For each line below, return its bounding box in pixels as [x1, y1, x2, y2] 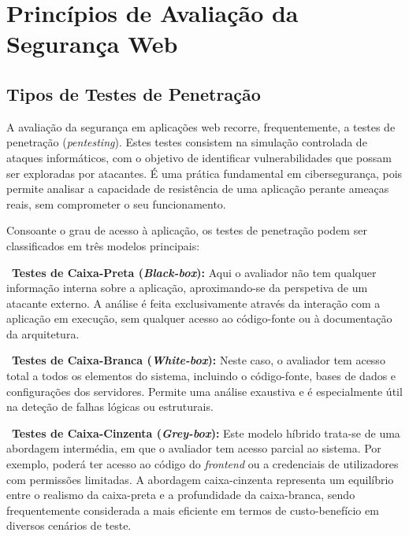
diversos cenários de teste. [6, 517, 132, 534]
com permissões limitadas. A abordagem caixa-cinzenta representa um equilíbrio [6, 471, 394, 487]
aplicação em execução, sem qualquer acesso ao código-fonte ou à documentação [6, 310, 392, 327]
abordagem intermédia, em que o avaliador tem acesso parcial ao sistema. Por [6, 440, 381, 457]
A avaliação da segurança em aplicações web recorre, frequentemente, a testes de [6, 118, 396, 135]
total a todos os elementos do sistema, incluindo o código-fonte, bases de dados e [6, 368, 396, 384]
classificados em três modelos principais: [6, 237, 200, 253]
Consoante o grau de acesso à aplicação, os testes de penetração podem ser [6, 222, 367, 238]
